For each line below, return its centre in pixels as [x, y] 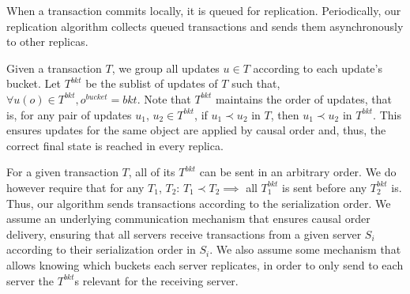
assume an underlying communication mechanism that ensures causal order [188, 219]
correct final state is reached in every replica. [115, 145]
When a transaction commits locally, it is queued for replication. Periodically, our [204, 10]
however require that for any [75, 187]
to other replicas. [47, 41]
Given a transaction [54, 68]
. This [387, 114]
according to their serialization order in [101, 249]
